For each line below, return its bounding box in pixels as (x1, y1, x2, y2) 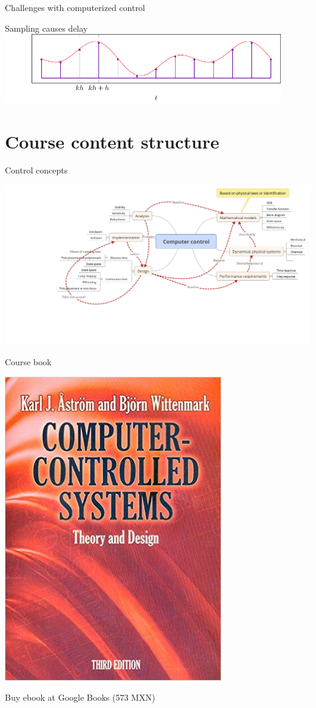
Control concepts (5, 164, 68, 177)
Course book (5, 355, 52, 368)
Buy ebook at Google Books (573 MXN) (5, 691, 156, 704)
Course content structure (5, 128, 219, 153)
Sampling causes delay (5, 21, 88, 34)
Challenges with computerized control (5, 1, 145, 13)
